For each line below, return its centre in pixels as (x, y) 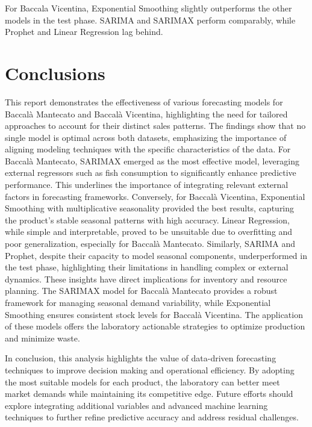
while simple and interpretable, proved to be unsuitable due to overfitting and (149, 232)
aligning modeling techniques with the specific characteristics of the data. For (148, 149)
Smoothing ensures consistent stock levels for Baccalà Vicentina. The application (154, 314)
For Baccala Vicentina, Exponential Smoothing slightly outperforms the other (148, 8)
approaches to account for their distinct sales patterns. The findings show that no (155, 126)
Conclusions (55, 73)
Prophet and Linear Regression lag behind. (84, 32)
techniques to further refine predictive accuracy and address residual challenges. (152, 417)
